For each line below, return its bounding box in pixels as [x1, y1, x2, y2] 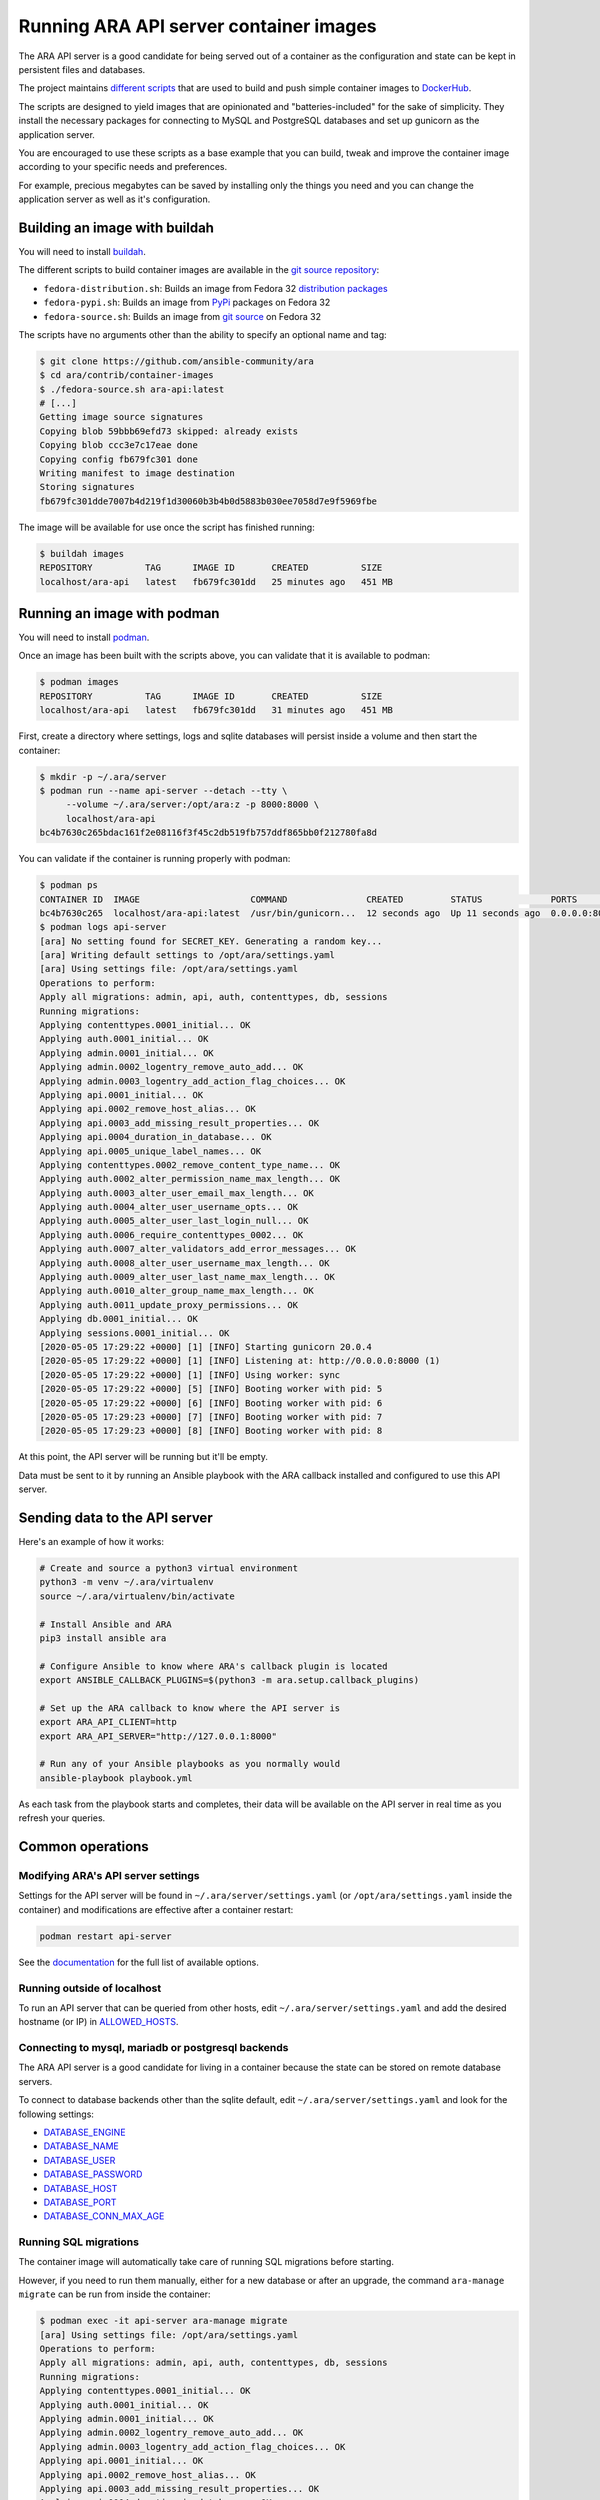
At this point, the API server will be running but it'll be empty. [18, 1451, 269, 1463]
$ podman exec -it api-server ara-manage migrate [39, 2315, 288, 2327]
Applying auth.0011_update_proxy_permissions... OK [39, 1299, 299, 1310]
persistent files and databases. [18, 63, 146, 75]
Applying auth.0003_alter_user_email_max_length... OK [39, 1187, 314, 1199]
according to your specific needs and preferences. [18, 161, 228, 173]
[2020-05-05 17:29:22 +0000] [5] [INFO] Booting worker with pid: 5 [39, 1383, 383, 1395]
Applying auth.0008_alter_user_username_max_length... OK [39, 1257, 330, 1269]
